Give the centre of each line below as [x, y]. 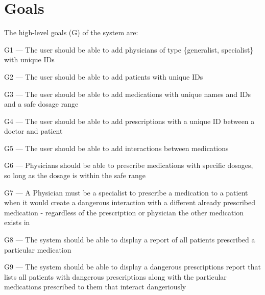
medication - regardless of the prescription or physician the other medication [124, 212]
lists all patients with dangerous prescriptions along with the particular [115, 276]
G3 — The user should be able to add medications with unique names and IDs [127, 94]
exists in [17, 222]
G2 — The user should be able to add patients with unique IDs [104, 76]
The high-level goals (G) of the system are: [71, 32]
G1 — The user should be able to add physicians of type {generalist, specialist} [129, 49]
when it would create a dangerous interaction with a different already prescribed [130, 202]
